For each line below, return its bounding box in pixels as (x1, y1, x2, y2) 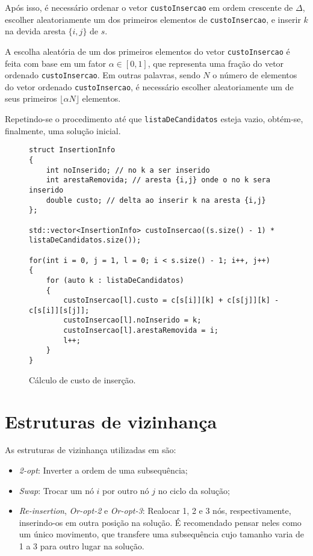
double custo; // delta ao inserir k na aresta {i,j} (46, 196, 266, 205)
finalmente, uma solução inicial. (5, 124, 121, 137)
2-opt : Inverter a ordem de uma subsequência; (19, 464, 188, 477)
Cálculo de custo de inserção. (29, 373, 136, 386)
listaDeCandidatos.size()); (29, 236, 141, 245)
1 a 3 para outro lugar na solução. (19, 540, 144, 552)
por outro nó (102, 484, 149, 496)
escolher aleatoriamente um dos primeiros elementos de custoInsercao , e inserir (5, 13, 301, 25)
